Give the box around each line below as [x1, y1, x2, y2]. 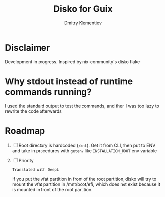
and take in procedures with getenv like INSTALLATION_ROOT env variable [12, 147, 157, 154]
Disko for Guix [53, 3, 113, 15]
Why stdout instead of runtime [5, 76, 133, 87]
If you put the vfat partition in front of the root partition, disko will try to [12, 176, 157, 182]
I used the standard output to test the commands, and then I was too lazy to [5, 103, 160, 109]
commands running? [5, 86, 92, 97]
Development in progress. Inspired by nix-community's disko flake [5, 58, 140, 65]
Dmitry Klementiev [64, 20, 102, 26]
